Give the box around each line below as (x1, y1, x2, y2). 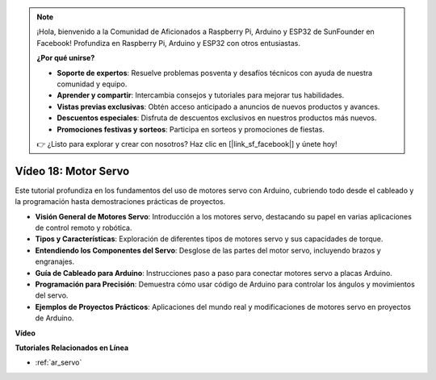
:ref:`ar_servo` (35, 357, 82, 367)
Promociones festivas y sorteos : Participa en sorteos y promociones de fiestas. (57, 124, 325, 134)
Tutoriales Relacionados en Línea (15, 343, 129, 353)
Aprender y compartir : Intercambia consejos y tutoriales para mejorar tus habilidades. (57, 90, 345, 100)
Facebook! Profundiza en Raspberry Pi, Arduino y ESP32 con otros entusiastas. (36, 38, 300, 48)
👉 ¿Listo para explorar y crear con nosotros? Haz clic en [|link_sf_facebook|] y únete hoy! (36, 139, 337, 148)
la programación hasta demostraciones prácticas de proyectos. (15, 197, 226, 207)
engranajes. (35, 257, 75, 266)
